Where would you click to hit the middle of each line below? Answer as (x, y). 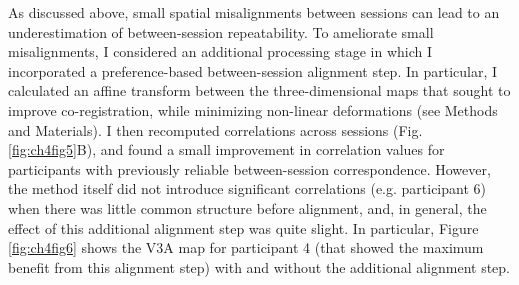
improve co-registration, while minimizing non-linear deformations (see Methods (253, 109)
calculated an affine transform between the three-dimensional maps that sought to (259, 90)
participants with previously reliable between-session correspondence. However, (249, 168)
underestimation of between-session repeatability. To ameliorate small (221, 31)
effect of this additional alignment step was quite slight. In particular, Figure (243, 227)
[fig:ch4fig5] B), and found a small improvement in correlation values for (226, 149)
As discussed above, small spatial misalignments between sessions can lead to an (254, 12)
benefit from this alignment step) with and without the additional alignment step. (259, 266)
